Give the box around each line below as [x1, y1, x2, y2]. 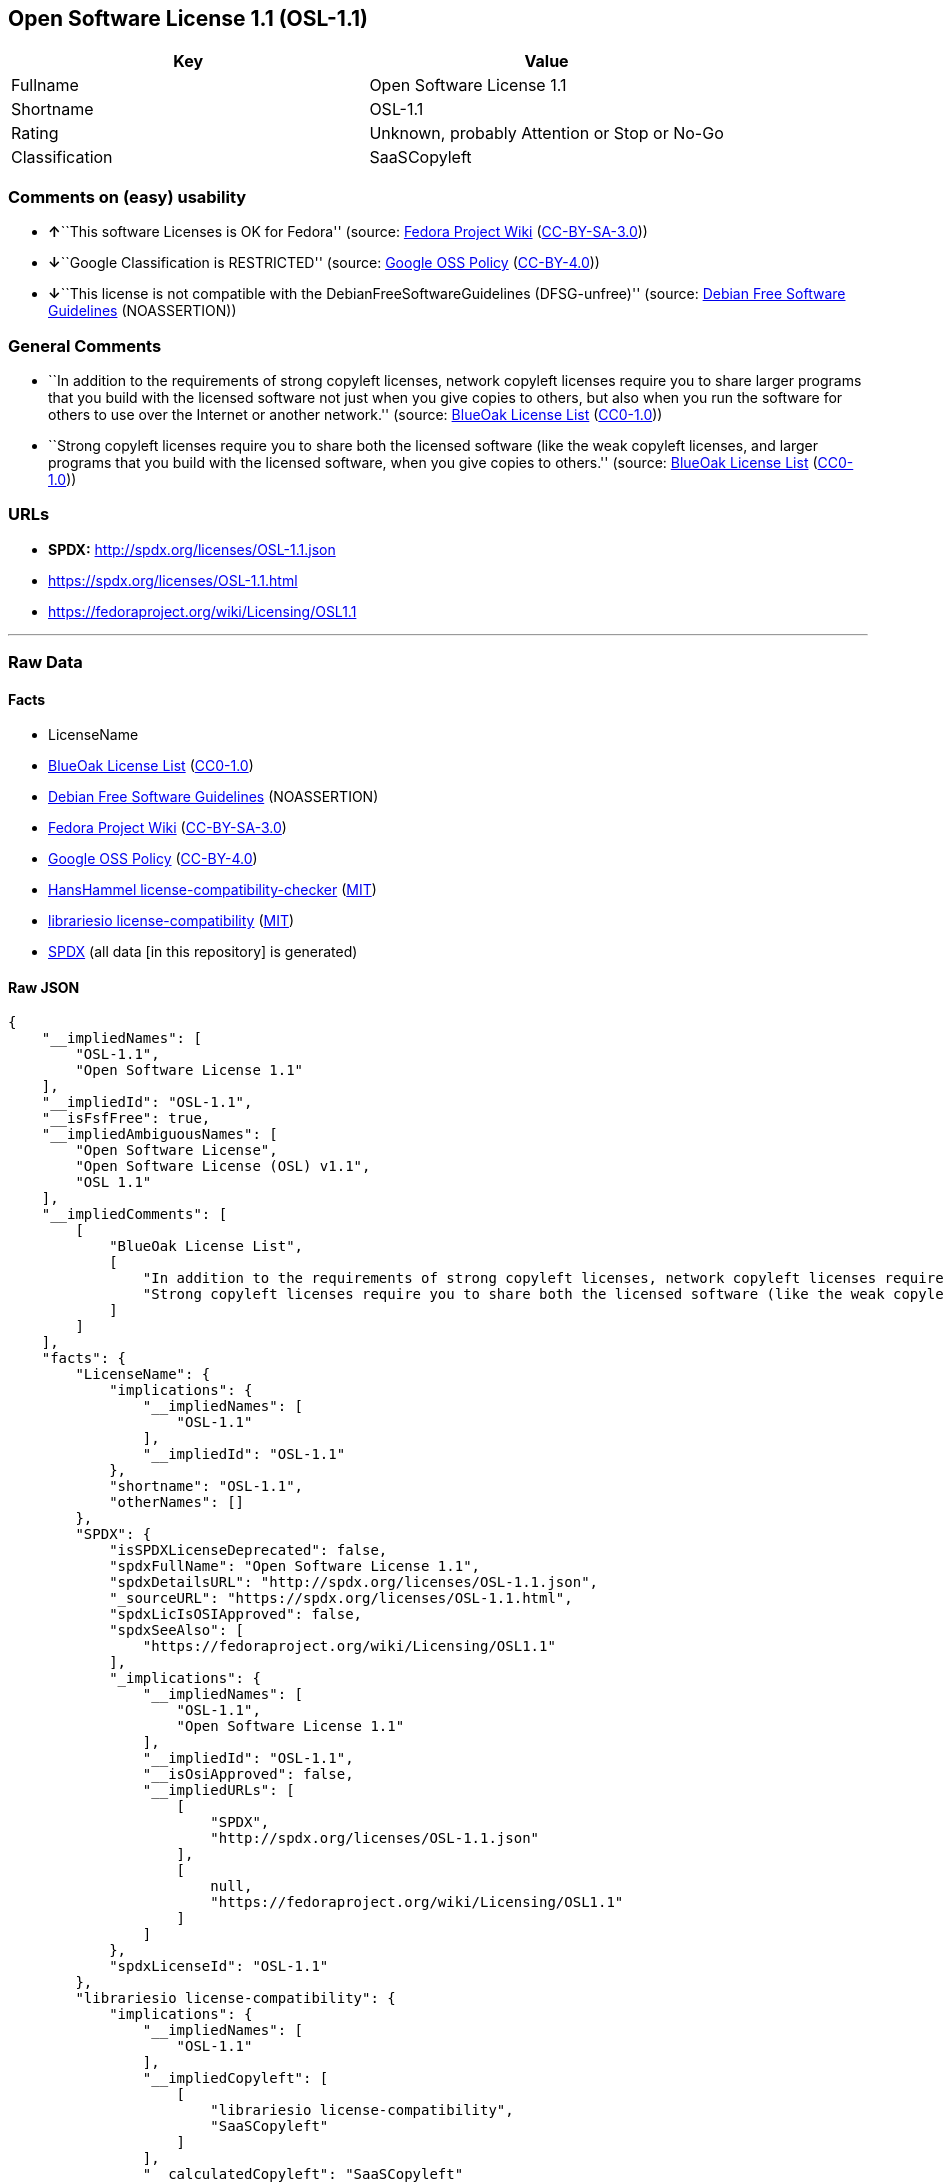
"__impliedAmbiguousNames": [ [41, 1126, 278, 1143]
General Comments [8, 335, 162, 356]
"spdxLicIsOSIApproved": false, [109, 1606, 363, 1623]
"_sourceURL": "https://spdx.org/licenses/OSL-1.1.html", [109, 1590, 573, 1607]
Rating [11, 123, 59, 144]
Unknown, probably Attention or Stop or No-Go [369, 123, 724, 144]
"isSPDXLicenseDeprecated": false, [109, 1542, 388, 1559]
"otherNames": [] [109, 1494, 245, 1511]
